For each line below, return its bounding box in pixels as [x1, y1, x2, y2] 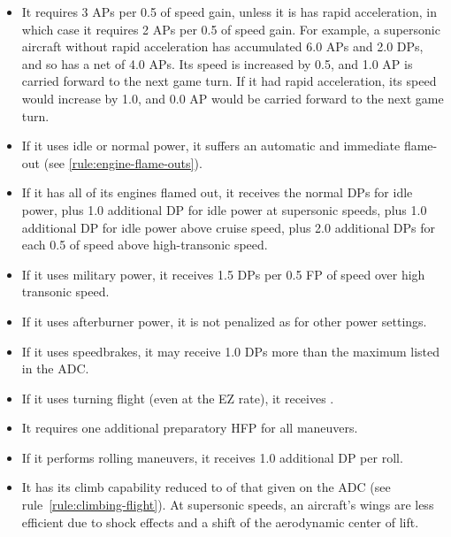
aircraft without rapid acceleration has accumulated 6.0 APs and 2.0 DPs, [21, 37, 424, 56]
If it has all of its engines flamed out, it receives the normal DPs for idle [21, 183, 413, 202]
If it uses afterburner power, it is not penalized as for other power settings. [21, 311, 427, 330]
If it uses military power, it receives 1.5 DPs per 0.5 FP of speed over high [21, 265, 425, 283]
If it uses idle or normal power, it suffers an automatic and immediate [21, 136, 401, 155]
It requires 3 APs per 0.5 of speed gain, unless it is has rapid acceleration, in [21, 3, 437, 20]
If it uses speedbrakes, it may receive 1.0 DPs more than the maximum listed [21, 341, 440, 360]
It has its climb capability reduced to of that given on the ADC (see [21, 478, 391, 496]
